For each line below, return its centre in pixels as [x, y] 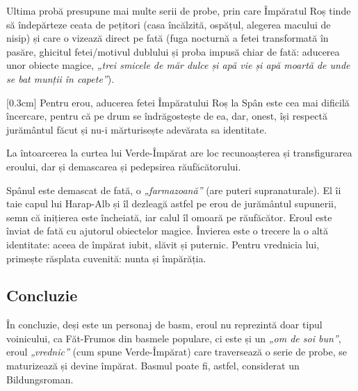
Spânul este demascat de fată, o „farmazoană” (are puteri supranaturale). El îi [174, 190]
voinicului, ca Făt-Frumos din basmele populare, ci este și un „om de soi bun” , [174, 338]
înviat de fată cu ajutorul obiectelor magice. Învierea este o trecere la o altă [168, 231]
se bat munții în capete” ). [60, 78]
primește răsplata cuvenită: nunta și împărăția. [106, 258]
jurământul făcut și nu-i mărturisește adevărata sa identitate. [137, 129]
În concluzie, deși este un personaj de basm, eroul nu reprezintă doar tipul [164, 325]
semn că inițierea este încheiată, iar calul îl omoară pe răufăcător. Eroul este [169, 217]
